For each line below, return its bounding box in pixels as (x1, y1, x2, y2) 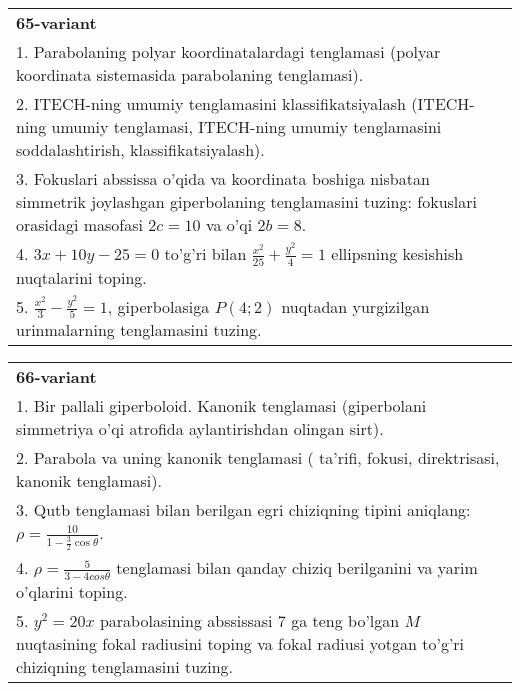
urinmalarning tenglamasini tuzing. (16, 318, 262, 342)
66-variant (16, 365, 97, 389)
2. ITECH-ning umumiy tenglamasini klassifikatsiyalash (16, 92, 407, 115)
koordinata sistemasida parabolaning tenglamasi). (16, 63, 364, 86)
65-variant (16, 11, 97, 34)
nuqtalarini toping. (16, 265, 147, 289)
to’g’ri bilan (164, 242, 247, 265)
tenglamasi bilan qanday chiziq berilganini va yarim (116, 556, 478, 580)
